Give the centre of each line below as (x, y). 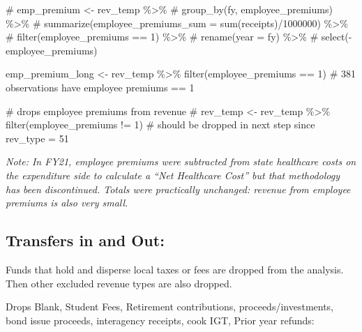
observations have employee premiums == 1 (100, 87)
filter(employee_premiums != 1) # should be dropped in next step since (160, 124)
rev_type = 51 (37, 138)
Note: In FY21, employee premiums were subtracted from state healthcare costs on (181, 161)
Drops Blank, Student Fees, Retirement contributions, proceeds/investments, (170, 307)
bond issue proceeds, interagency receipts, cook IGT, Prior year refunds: (160, 320)
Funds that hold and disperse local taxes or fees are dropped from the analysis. (175, 269)
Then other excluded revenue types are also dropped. (119, 283)
